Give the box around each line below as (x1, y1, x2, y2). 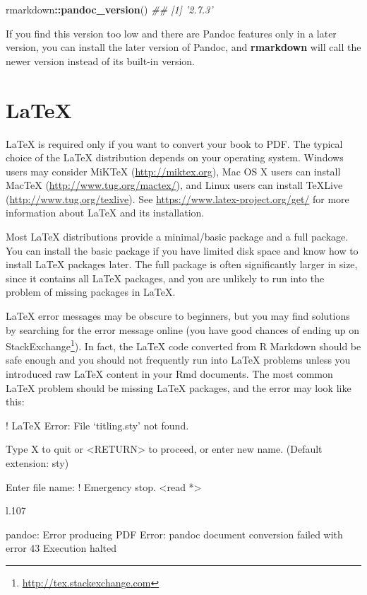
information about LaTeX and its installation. (6, 205, 205, 220)
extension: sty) (6, 456, 69, 470)
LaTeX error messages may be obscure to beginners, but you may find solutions (6, 308, 350, 323)
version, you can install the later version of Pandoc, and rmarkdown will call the (6, 40, 361, 54)
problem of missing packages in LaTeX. (6, 284, 176, 299)
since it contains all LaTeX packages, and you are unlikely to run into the (6, 270, 325, 285)
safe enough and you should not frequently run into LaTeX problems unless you (6, 352, 351, 367)
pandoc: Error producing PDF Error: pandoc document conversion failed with (6, 526, 343, 541)
